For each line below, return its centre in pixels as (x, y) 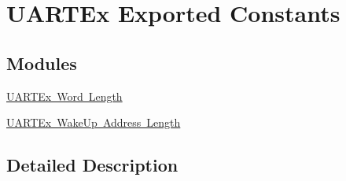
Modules (42, 63)
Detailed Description (92, 165)
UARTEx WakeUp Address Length (94, 122)
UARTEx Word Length (64, 96)
